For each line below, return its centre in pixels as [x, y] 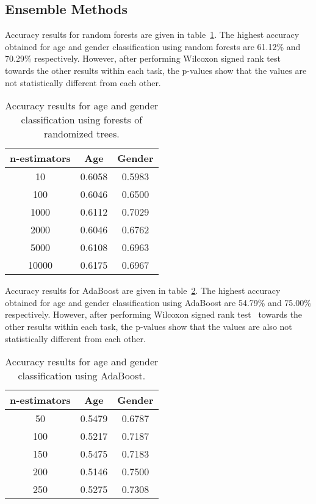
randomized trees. [81, 134]
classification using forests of [82, 120]
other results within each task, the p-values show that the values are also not [149, 326]
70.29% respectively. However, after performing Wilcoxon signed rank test [143, 58]
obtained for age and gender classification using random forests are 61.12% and [153, 46]
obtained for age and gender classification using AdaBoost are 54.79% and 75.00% [158, 302]
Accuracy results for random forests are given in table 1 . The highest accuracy [152, 35]
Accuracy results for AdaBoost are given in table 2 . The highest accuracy [143, 290]
